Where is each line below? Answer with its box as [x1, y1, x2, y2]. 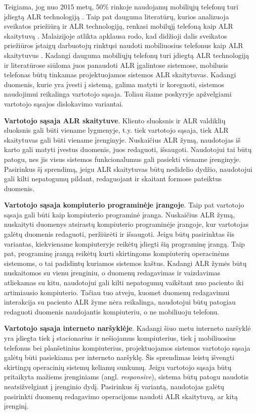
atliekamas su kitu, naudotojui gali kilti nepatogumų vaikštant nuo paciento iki [4, 277, 244, 288]
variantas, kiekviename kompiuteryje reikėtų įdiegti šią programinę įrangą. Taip [4, 238, 245, 249]
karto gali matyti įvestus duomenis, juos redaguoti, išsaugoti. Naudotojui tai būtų [4, 144, 252, 155]
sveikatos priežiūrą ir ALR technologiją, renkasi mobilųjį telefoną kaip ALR [4, 21, 233, 31]
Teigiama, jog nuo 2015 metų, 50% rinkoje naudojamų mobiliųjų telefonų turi [4, 1, 239, 11]
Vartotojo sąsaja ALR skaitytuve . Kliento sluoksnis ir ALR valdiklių [4, 115, 226, 125]
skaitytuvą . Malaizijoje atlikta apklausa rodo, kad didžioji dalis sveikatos [4, 30, 227, 41]
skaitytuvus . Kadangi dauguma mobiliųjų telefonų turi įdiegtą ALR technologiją [4, 50, 250, 60]
